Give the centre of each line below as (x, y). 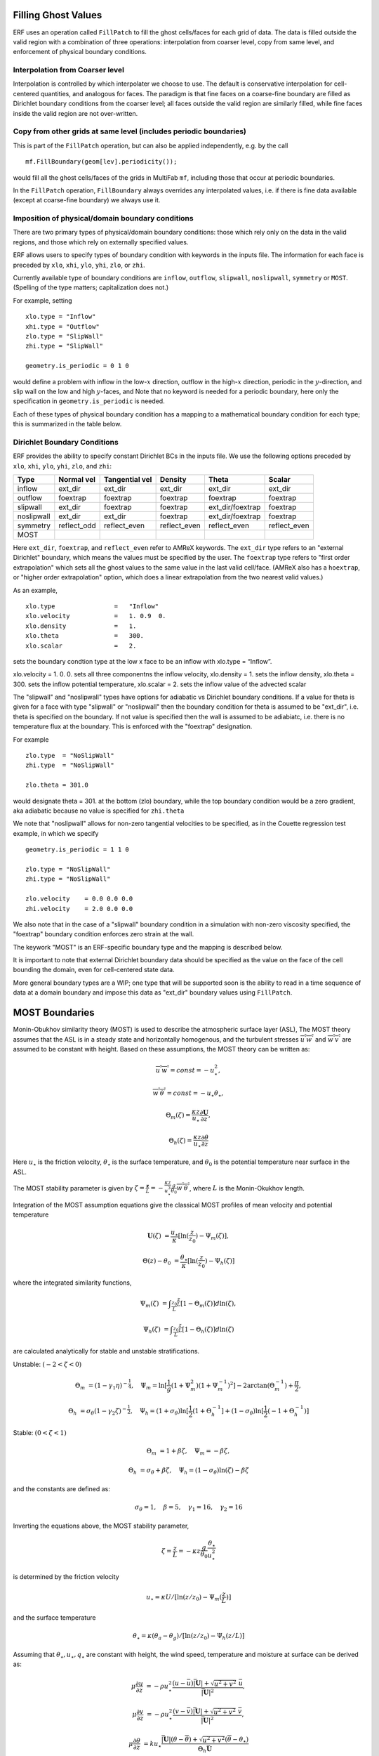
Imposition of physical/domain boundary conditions (103, 218)
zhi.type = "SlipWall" (65, 346)
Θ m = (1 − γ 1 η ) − (101, 1385)
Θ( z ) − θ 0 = (161, 1262)
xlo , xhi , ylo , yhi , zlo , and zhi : (62, 466)
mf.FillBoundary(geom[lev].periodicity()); (101, 162)
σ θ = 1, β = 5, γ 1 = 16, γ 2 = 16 (188, 1508)
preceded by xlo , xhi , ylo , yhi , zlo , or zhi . (79, 265)
